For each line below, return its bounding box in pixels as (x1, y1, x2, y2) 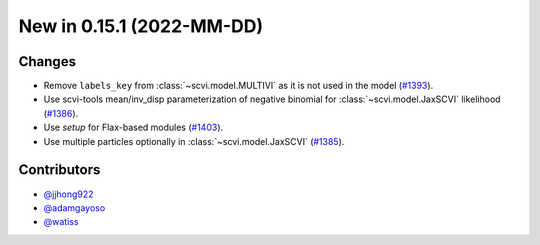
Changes (18, 53, 77, 70)
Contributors (18, 161, 101, 179)
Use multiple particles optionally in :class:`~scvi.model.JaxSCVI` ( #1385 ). (43, 135, 345, 147)
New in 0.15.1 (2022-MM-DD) (18, 15, 264, 37)
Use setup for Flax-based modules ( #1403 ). (43, 121, 224, 134)
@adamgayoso (43, 201, 106, 214)
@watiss (43, 216, 79, 228)
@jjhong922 (43, 188, 94, 200)
